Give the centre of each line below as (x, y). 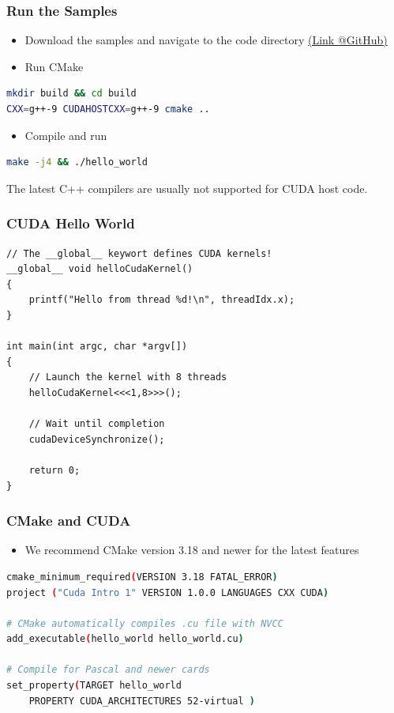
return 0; (54, 470)
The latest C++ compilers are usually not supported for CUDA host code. (187, 188)
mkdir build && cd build (71, 94)
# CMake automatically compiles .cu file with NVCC (145, 623)
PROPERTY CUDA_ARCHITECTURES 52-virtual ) (142, 701)
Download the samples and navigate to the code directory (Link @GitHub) (206, 40)
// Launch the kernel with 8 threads (128, 377)
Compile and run (66, 135)
